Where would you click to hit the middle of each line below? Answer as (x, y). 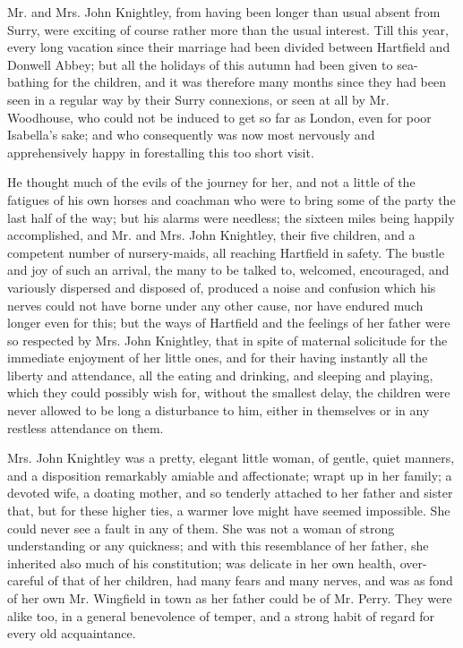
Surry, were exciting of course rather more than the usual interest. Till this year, (228, 29)
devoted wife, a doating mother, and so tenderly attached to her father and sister (230, 493)
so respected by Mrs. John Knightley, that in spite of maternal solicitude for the (227, 340)
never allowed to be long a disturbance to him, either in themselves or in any (219, 410)
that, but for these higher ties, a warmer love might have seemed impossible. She (229, 511)
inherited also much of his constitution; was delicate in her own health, (201, 563)
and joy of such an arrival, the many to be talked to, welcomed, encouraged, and (228, 270)
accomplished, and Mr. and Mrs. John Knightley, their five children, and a (211, 235)
